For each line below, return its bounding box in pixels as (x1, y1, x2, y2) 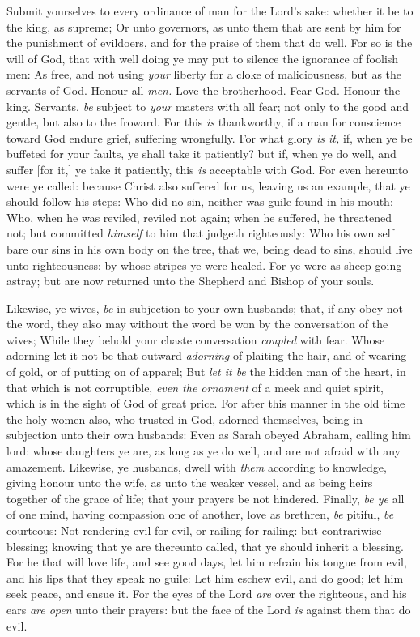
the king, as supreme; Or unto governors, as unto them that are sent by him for (6, 18, 401, 35)
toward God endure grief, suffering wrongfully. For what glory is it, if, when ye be (6, 129, 413, 146)
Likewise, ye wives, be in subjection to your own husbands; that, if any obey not (6, 299, 403, 316)
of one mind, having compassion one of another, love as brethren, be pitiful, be (6, 506, 394, 523)
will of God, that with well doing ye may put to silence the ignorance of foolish (6, 49, 399, 66)
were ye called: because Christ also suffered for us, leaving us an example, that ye (6, 177, 410, 194)
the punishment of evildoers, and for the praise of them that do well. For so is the (6, 34, 413, 51)
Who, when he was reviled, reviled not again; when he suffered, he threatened (6, 208, 392, 225)
